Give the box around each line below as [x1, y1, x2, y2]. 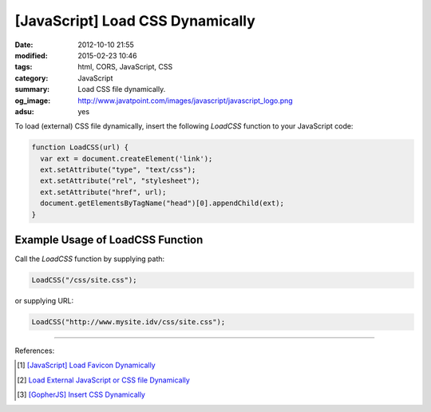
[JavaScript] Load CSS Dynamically [14, 12, 255, 30]
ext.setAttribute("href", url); [40, 188, 167, 196]
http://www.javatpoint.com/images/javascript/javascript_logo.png [77, 96, 293, 105]
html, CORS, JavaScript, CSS [77, 62, 173, 72]
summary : [14, 85, 50, 94]
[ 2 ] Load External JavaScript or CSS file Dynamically [17, 375, 191, 385]
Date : [14, 40, 34, 50]
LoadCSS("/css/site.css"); [31, 275, 137, 285]
